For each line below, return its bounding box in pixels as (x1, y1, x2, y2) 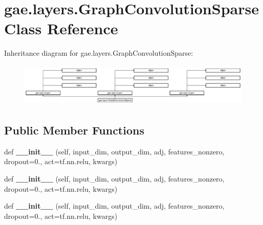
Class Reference (4, 18, 118, 39)
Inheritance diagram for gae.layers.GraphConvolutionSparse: (4, 48, 193, 58)
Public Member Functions (4, 122, 144, 138)
